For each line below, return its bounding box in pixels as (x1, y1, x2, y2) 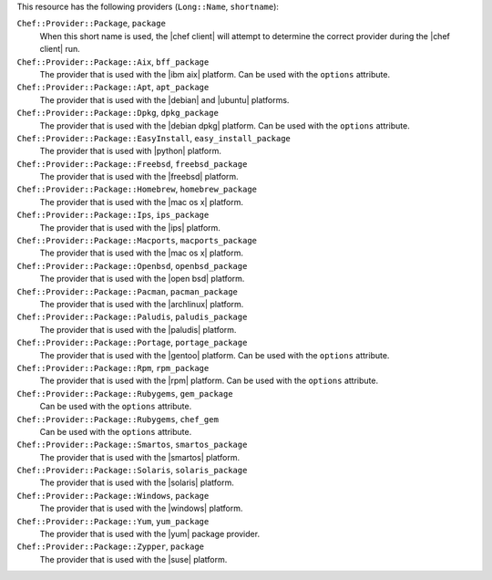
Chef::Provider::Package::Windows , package (16, 490, 210, 501)
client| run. (39, 44, 81, 55)
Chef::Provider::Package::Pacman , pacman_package (16, 285, 239, 296)
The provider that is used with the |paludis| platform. (39, 324, 237, 335)
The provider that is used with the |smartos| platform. (39, 451, 241, 462)
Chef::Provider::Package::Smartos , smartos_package (16, 439, 248, 451)
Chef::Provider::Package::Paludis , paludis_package (16, 311, 248, 323)
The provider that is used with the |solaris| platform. (39, 477, 234, 488)
